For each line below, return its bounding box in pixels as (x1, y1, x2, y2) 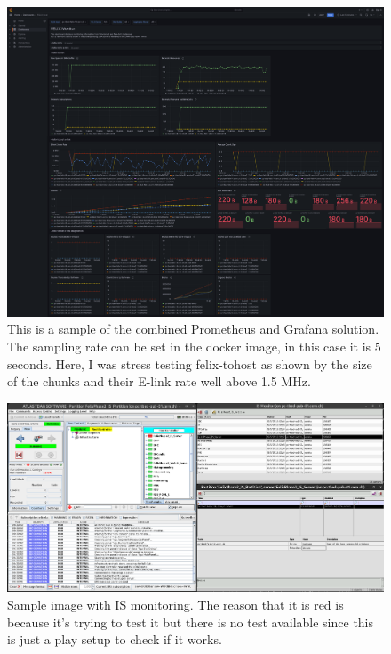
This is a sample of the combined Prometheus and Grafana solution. (7, 319, 379, 338)
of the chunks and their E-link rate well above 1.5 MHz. (7, 372, 311, 391)
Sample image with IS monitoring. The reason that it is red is (7, 594, 344, 613)
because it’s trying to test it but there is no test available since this (7, 612, 374, 631)
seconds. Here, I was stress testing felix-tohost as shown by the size (7, 354, 372, 373)
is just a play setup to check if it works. (7, 630, 222, 649)
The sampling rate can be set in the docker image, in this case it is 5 (7, 336, 381, 355)
